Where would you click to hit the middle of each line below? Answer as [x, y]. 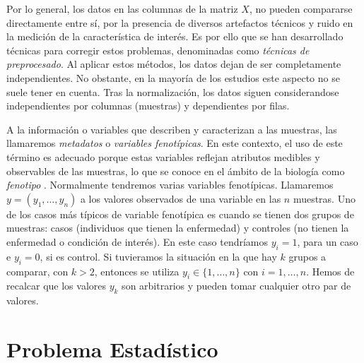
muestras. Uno [324, 198]
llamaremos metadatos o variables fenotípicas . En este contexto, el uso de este [175, 143]
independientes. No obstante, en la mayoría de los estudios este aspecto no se [173, 77]
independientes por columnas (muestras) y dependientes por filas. [148, 106]
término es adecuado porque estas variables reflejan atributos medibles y [163, 156]
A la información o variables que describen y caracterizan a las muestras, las [172, 129]
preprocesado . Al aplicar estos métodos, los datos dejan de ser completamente [174, 64]
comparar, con [37, 271]
